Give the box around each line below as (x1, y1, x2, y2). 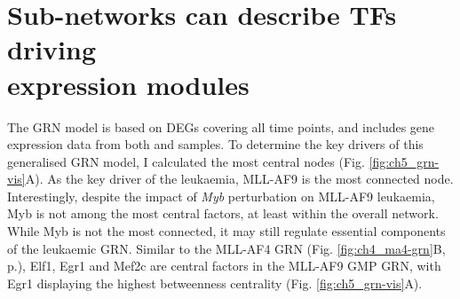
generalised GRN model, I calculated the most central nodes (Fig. (7, 152, 365, 170)
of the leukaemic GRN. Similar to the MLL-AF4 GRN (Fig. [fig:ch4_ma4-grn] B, (7, 239, 446, 257)
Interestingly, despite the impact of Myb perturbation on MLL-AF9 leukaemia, (7, 186, 435, 205)
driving (7, 31, 97, 67)
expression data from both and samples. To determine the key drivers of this (7, 135, 424, 153)
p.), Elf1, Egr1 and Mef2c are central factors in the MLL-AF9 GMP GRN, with (7, 256, 441, 275)
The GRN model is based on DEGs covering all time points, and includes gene (7, 117, 435, 136)
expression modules (7, 66, 250, 102)
